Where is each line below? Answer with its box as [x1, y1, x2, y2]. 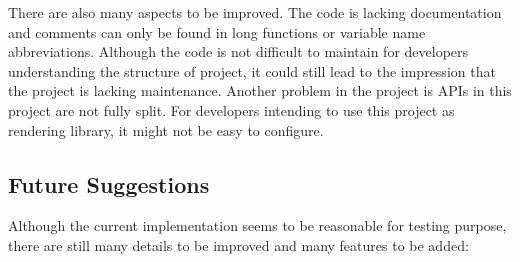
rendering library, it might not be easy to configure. [8, 119, 324, 140]
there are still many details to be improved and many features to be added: [8, 234, 469, 255]
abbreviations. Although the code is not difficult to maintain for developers [8, 41, 469, 62]
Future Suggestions [8, 168, 210, 199]
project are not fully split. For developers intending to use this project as [8, 99, 455, 120]
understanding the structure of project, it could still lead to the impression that [8, 60, 496, 81]
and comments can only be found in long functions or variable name [8, 21, 426, 42]
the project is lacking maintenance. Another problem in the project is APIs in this [8, 80, 512, 101]
